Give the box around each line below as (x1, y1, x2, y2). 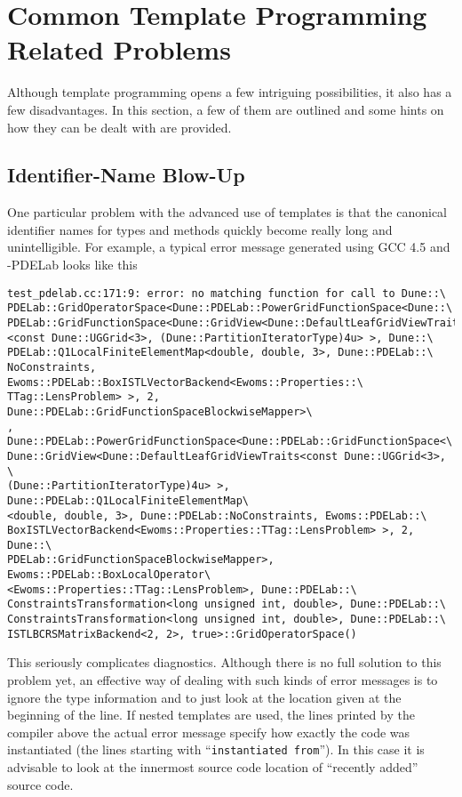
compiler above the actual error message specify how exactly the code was (7, 722, 410, 741)
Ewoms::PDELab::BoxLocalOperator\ (7, 568, 211, 582)
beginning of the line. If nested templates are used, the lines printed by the (7, 705, 415, 724)
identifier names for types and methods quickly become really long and (7, 220, 393, 238)
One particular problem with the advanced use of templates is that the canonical (7, 203, 448, 221)
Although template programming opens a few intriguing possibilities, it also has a (7, 83, 452, 101)
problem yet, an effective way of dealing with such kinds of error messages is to (7, 671, 438, 689)
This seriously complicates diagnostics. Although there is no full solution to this (7, 653, 442, 672)
